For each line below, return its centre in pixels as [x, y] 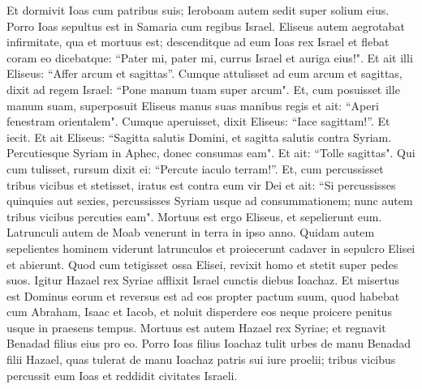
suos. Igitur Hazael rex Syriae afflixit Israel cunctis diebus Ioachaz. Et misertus [203, 280]
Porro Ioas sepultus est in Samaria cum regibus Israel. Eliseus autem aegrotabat [206, 26]
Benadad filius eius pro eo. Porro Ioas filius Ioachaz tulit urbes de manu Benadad [209, 343]
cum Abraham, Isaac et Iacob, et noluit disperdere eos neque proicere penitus [199, 312]
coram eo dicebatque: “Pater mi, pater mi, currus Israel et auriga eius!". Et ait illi [210, 57]
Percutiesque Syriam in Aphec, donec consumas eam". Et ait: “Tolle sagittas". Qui [211, 153]
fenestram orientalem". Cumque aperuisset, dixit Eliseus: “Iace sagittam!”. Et [198, 121]
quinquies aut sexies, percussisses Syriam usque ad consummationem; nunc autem [210, 201]
